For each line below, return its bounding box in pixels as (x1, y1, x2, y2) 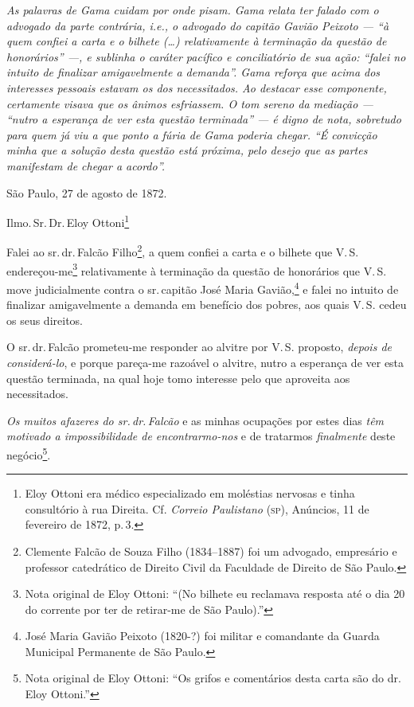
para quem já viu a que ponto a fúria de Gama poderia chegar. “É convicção (6, 126, 377, 143)
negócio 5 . (6, 443, 51, 463)
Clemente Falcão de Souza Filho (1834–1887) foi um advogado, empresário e (25, 542, 397, 559)
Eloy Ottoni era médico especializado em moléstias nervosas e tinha (25, 485, 355, 502)
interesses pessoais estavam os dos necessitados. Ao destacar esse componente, (6, 79, 387, 96)
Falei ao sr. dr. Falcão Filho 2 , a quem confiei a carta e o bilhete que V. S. (6, 241, 359, 260)
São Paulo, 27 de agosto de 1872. (6, 184, 167, 201)
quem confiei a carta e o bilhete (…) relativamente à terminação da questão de (6, 33, 387, 49)
